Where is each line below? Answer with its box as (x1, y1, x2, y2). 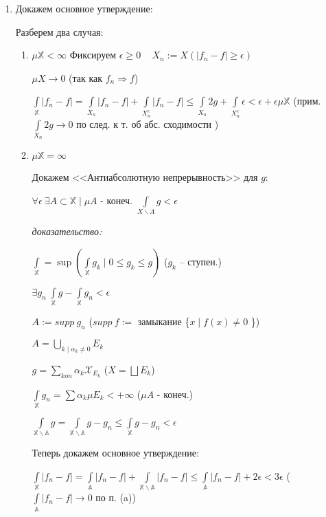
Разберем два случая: (15, 24, 104, 38)
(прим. (293, 93, 321, 108)
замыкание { (137, 314, 190, 329)
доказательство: (32, 224, 102, 239)
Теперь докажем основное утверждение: (32, 445, 199, 460)
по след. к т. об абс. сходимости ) (76, 116, 219, 131)
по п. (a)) (95, 490, 136, 505)
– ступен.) (179, 254, 222, 268)
